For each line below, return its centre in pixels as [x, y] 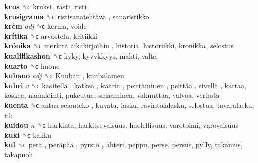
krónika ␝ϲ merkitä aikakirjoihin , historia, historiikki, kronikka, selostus [119, 46]
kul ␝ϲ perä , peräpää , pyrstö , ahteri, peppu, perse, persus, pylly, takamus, [123, 145]
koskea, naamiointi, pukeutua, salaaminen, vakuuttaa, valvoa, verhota [112, 95]
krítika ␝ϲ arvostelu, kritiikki [51, 36]
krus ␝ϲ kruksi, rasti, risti [45, 6]
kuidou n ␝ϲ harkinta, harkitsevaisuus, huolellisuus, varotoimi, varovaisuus [121, 125]
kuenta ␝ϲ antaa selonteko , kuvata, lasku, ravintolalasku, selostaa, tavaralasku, [129, 105]
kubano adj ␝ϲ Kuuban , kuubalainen [64, 75]
